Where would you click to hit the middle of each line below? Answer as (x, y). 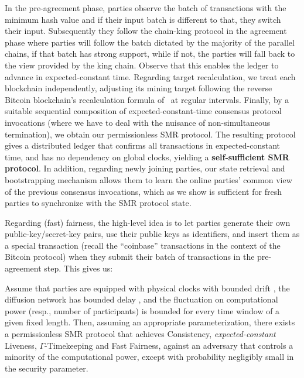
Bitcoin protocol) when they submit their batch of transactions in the (130, 257)
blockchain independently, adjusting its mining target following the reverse (139, 88)
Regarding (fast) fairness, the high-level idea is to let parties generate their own (148, 222)
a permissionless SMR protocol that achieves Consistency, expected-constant (140, 334)
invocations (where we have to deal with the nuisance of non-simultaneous (138, 122)
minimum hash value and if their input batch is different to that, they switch (143, 19)
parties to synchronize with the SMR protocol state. (98, 203)
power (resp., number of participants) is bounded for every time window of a (142, 310)
